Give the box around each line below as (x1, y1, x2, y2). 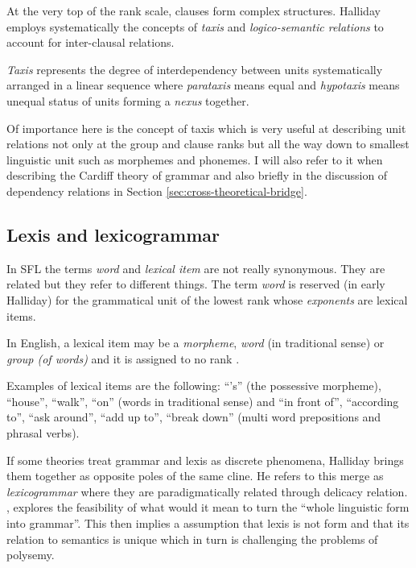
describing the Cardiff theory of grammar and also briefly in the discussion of (6, 167, 388, 184)
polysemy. (6, 546, 55, 563)
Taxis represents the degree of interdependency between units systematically (6, 60, 383, 77)
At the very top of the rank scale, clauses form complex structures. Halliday (6, 2, 381, 19)
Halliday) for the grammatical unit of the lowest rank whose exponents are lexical (6, 291, 408, 308)
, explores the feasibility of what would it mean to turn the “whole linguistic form (6, 499, 410, 516)
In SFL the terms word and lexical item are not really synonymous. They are (6, 259, 385, 276)
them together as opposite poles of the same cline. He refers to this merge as (6, 467, 384, 484)
